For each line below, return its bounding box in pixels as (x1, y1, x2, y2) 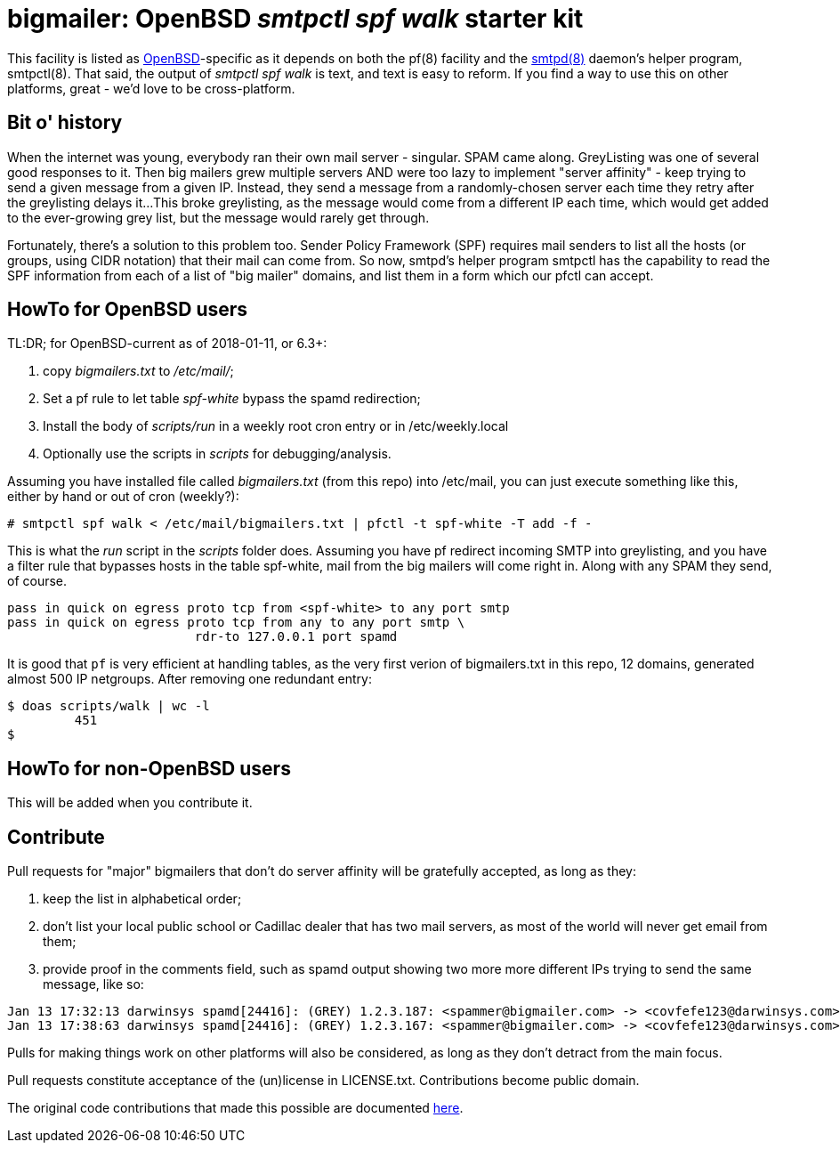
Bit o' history (7, 111, 123, 134)
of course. (7, 573, 68, 589)
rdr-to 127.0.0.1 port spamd (194, 629, 398, 644)
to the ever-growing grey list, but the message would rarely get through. (7, 209, 430, 225)
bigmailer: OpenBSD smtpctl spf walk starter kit (7, 4, 584, 34)
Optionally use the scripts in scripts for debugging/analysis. (43, 446, 392, 462)
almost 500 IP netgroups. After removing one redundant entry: (7, 671, 372, 687)
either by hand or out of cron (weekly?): (7, 489, 239, 505)
